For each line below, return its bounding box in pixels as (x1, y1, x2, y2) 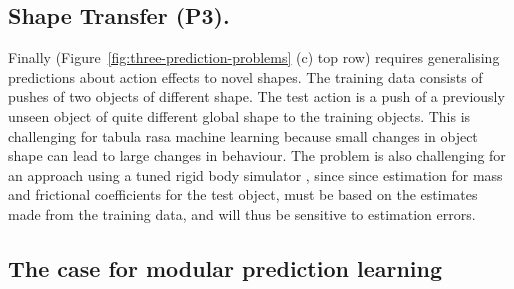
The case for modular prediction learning (8, 252, 443, 283)
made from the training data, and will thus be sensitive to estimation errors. (8, 203, 476, 224)
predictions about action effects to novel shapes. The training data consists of (8, 66, 483, 87)
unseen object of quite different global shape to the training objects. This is (8, 105, 471, 126)
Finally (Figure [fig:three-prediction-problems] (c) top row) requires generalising (8, 47, 500, 68)
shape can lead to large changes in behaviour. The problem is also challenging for (8, 145, 506, 166)
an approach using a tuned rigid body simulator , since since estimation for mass (8, 164, 503, 185)
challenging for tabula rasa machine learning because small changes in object (8, 125, 478, 146)
